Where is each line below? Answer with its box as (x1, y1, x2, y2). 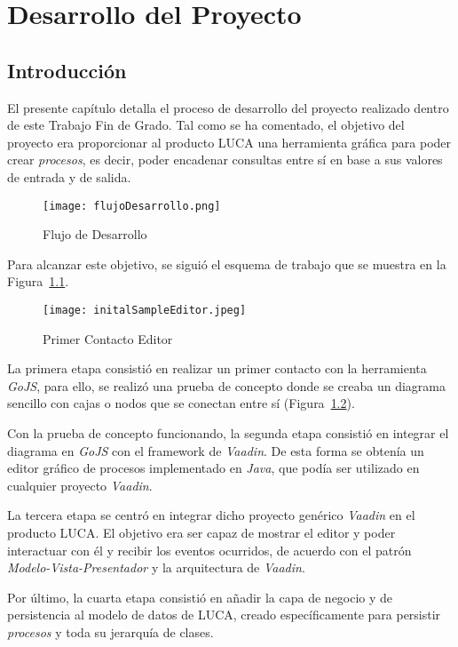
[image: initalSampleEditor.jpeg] (43, 303, 247, 316)
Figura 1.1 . (7, 272, 69, 291)
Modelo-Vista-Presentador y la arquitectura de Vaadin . (7, 558, 305, 577)
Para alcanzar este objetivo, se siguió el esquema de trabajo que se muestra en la (7, 254, 446, 273)
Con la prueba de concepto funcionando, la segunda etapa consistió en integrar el (7, 424, 449, 443)
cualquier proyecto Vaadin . (7, 475, 153, 494)
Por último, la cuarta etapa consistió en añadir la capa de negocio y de (7, 587, 393, 606)
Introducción (7, 56, 127, 84)
